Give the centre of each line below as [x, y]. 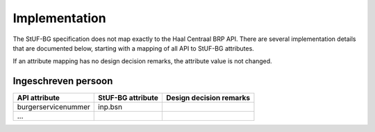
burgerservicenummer [53, 107]
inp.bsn [110, 107]
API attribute [39, 98]
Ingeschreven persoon [63, 81]
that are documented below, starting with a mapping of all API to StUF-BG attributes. [134, 48]
